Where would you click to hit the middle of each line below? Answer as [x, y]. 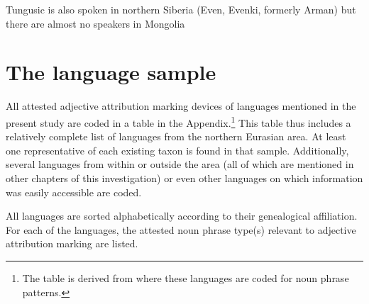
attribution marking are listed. [72, 243]
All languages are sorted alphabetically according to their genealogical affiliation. [182, 216]
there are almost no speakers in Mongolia [95, 23]
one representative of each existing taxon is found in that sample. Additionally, [177, 150]
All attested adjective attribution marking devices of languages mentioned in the [181, 106]
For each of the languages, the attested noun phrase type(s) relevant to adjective [181, 229]
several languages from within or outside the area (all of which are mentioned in [180, 164]
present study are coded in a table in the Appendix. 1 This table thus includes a [178, 121]
